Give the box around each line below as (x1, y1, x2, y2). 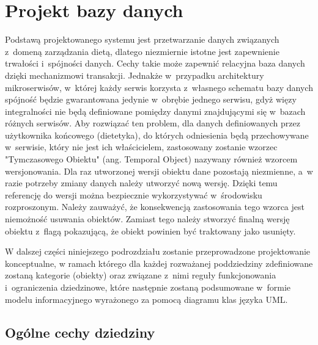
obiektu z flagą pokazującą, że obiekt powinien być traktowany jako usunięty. (5, 224, 296, 237)
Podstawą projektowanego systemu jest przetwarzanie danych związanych (5, 33, 279, 46)
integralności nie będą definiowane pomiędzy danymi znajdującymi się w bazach (5, 104, 306, 117)
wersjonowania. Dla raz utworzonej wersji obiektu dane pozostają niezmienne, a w (5, 164, 313, 177)
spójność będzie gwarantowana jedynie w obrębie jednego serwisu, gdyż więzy (5, 93, 297, 106)
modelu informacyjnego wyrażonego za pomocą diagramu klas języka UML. (5, 292, 288, 305)
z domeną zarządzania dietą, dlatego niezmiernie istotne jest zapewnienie (5, 45, 279, 57)
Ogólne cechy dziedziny (5, 322, 155, 341)
